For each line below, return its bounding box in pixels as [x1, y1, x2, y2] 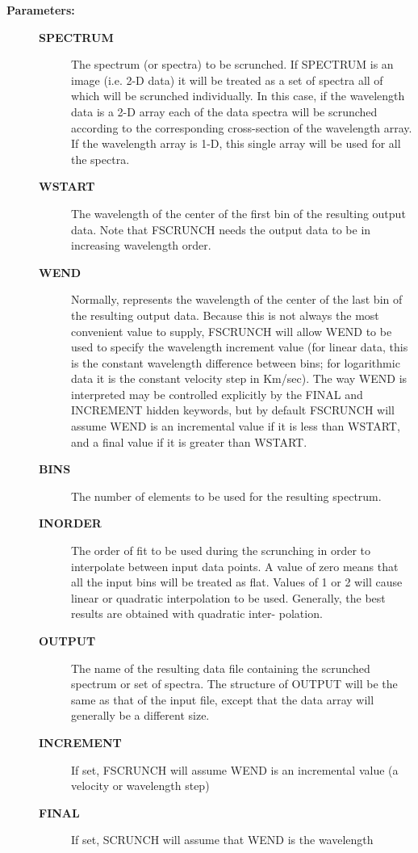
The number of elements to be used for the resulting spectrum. [71, 487, 382, 504]
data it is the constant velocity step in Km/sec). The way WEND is [71, 370, 408, 387]
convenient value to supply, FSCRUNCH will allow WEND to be [71, 322, 392, 339]
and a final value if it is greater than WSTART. [71, 433, 307, 450]
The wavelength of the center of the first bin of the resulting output [71, 204, 406, 221]
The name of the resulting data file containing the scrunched [71, 659, 370, 676]
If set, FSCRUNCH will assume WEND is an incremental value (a [71, 761, 399, 778]
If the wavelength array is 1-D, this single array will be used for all [71, 135, 401, 152]
